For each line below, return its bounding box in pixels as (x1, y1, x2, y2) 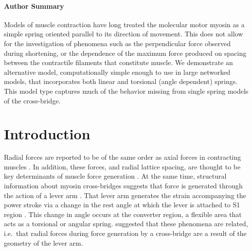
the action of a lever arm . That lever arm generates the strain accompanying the (4, 190, 246, 200)
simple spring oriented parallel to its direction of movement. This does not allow (4, 29, 243, 39)
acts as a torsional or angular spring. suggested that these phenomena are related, (4, 218, 248, 229)
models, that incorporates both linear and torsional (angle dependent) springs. (4, 76, 238, 86)
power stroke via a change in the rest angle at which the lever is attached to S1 (4, 200, 240, 210)
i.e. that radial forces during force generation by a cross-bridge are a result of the (4, 228, 247, 238)
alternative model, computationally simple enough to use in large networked (4, 67, 231, 77)
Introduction (4, 124, 90, 144)
